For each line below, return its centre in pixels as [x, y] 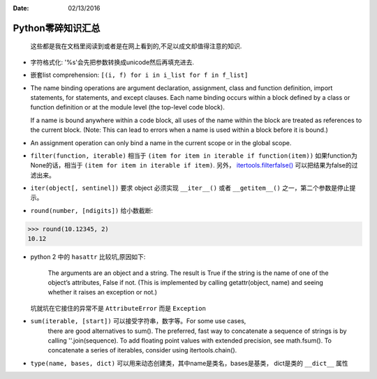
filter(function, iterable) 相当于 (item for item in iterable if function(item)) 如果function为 [194, 155]
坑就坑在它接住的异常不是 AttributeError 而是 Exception [118, 308]
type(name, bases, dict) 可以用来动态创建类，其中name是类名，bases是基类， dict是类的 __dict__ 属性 [189, 363]
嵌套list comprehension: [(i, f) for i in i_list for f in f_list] [139, 75]
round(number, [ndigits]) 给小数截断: [92, 210]
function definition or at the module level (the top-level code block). [127, 107]
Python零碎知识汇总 [57, 28]
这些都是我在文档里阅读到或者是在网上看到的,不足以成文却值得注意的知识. [136, 46]
